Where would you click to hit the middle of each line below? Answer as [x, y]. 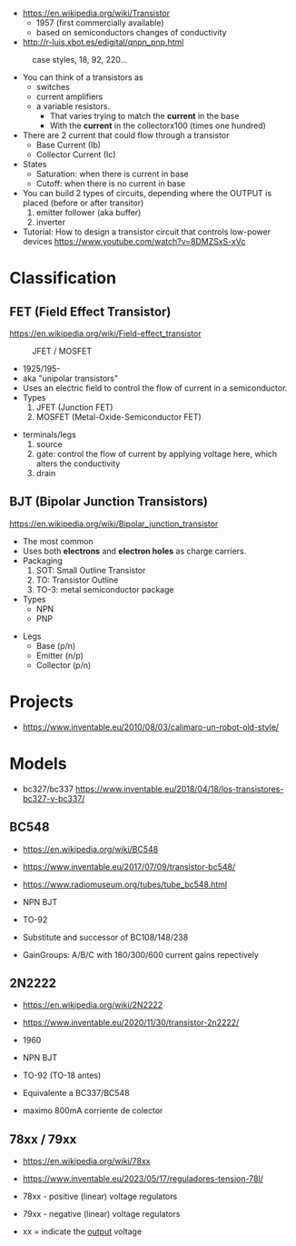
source [49, 444]
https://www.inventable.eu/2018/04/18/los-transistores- [180, 789]
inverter [51, 222]
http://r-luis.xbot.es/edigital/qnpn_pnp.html [103, 42]
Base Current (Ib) [69, 145]
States [35, 164]
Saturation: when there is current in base [112, 174]
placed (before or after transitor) [83, 203]
